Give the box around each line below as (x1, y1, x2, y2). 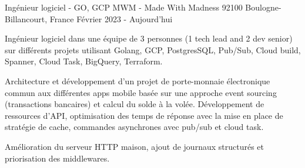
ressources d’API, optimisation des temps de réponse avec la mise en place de (5, 109, 283, 121)
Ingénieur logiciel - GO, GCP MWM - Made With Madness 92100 (5, 1, 243, 13)
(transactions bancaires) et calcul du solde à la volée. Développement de (5, 98, 264, 110)
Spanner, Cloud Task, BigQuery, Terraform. (5, 55, 163, 67)
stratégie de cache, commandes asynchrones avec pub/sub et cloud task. (5, 121, 264, 133)
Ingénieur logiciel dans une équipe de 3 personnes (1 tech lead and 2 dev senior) (5, 32, 293, 44)
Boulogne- (245, 1, 281, 13)
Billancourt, (5, 12, 48, 25)
